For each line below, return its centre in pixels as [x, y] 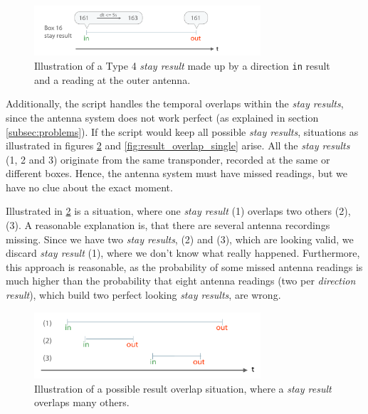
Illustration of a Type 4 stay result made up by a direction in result [182, 66]
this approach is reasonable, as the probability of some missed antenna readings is [184, 266]
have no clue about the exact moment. [89, 187]
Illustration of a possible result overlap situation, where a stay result [183, 388]
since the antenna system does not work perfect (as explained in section [162, 117]
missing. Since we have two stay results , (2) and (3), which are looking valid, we [180, 239]
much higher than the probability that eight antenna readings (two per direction [181, 281]
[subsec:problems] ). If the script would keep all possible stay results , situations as [182, 131]
